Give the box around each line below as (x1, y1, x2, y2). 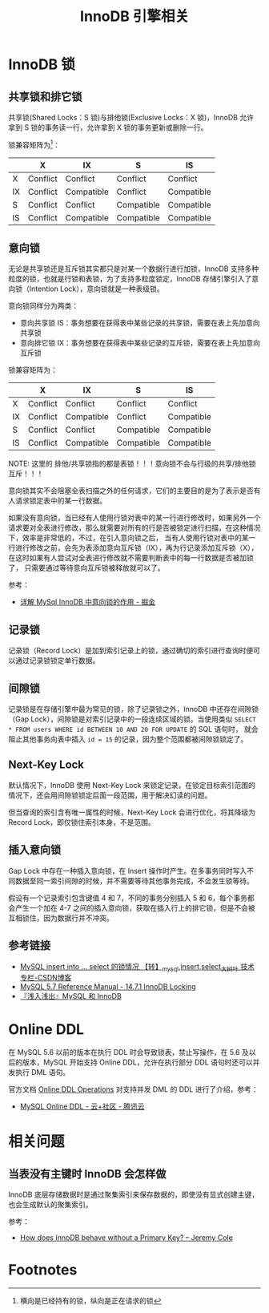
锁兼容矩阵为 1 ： (8, 139, 60, 149)
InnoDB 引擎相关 (79, 7, 190, 26)
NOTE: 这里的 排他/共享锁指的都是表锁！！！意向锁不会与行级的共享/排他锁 (8, 459, 256, 469)
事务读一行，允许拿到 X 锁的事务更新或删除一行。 (44, 123, 208, 132)
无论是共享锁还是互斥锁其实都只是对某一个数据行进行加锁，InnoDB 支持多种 (8, 264, 259, 273)
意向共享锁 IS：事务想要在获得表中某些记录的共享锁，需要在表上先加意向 (19, 318, 260, 328)
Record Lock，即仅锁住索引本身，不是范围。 (8, 817, 155, 826)
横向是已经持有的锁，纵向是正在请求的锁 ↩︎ (19, 1296, 162, 1306)
